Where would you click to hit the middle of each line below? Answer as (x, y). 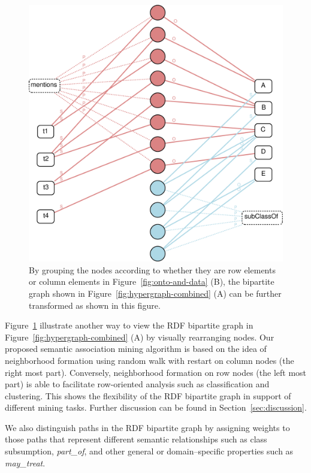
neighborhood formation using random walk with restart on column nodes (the (150, 360)
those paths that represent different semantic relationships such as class (136, 439)
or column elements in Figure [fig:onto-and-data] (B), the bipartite (152, 281)
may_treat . (25, 463)
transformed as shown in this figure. (95, 305)
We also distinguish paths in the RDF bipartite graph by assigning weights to (147, 427)
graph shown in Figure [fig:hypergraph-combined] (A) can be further (155, 293)
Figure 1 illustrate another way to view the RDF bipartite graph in (129, 325)
